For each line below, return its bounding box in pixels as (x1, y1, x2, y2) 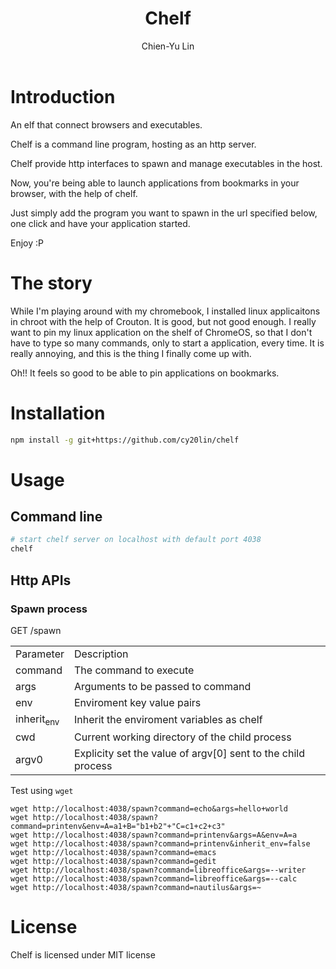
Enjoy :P (10, 237, 44, 249)
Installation (10, 402, 106, 424)
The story (10, 272, 93, 294)
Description (73, 647, 129, 661)
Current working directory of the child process (73, 730, 292, 744)
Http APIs (10, 572, 72, 589)
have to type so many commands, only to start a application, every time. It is (10, 337, 325, 349)
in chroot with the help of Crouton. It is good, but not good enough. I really (10, 315, 317, 327)
